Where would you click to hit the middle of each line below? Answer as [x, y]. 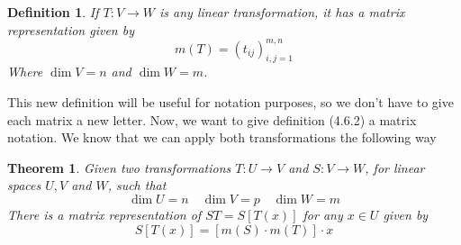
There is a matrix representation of [104, 215]
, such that [137, 185]
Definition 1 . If [53, 12]
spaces [24, 185]
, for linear [395, 167]
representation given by [71, 29]
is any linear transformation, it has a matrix [282, 12]
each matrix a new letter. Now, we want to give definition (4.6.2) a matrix [212, 119]
